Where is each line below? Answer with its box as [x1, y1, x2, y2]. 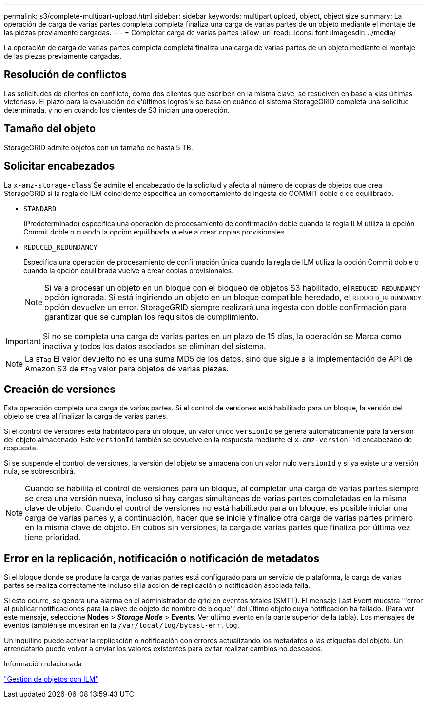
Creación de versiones [4, 383, 116, 395]
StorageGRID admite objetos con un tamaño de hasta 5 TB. [4, 143, 193, 152]
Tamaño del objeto [4, 122, 96, 135]
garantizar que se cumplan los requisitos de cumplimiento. [44, 312, 259, 322]
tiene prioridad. [25, 532, 81, 543]
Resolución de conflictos [4, 68, 127, 81]
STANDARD [23, 204, 57, 213]
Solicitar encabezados [4, 160, 115, 173]
